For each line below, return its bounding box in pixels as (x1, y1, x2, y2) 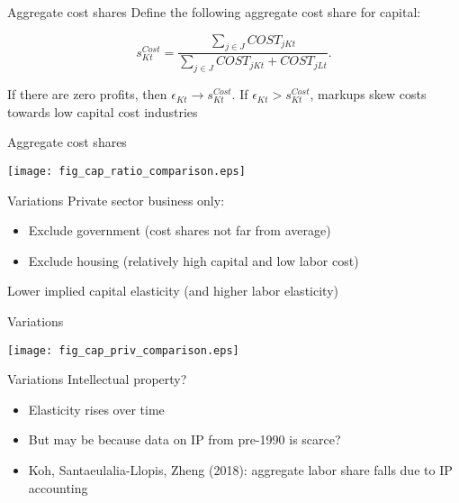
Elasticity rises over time (28, 399, 165, 418)
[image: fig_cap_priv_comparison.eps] (7, 343, 239, 357)
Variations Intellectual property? (7, 370, 187, 389)
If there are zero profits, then (7, 85, 167, 104)
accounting (28, 478, 88, 497)
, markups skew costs (310, 85, 427, 104)
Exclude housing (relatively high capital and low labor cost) (28, 251, 359, 270)
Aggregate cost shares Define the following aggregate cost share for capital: (7, 3, 421, 21)
